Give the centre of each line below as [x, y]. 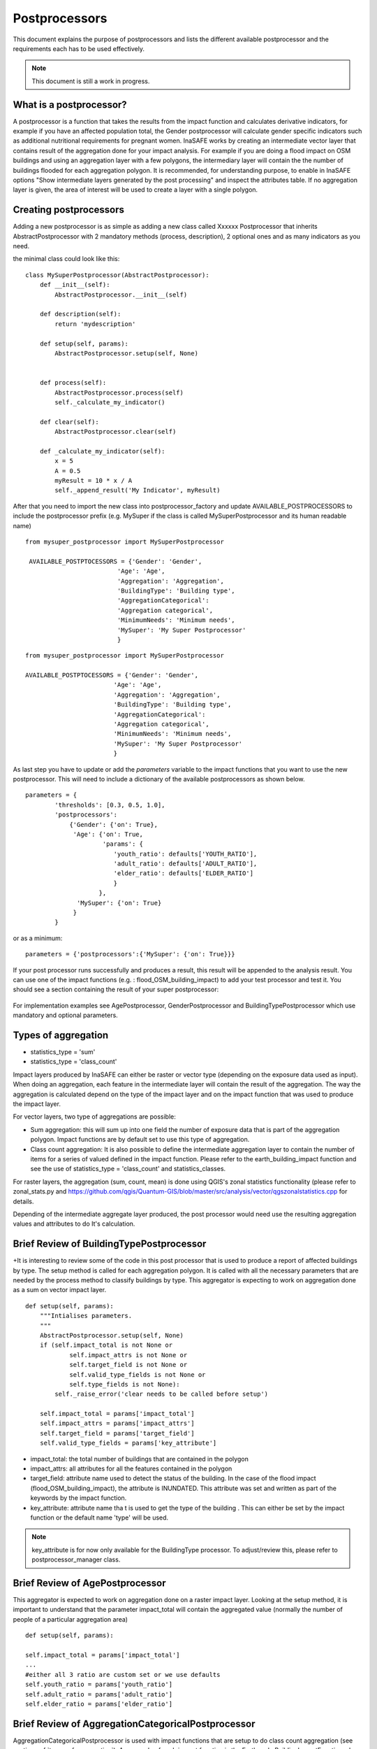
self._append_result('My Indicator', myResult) [138, 490]
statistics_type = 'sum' [63, 1052]
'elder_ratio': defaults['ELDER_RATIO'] [184, 873]
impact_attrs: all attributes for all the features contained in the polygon [131, 1468]
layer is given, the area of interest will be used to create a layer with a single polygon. [135, 190]
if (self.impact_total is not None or [106, 1345]
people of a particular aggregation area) [71, 1619]
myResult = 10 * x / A [94, 481]
